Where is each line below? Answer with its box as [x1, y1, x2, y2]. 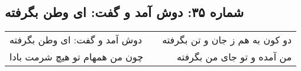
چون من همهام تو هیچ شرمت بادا [9, 50, 144, 64]
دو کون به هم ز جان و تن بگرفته [162, 33, 292, 47]
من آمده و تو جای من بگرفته [177, 50, 292, 64]
